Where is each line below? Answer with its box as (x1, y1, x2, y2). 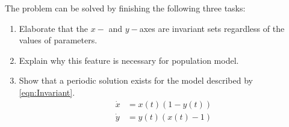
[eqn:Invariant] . (19, 85, 75, 98)
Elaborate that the (19, 22, 88, 34)
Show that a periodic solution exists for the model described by (19, 74, 253, 87)
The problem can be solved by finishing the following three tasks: (5, 2, 246, 14)
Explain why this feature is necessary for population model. (19, 54, 239, 66)
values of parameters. (19, 34, 98, 46)
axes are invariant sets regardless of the (139, 22, 285, 34)
